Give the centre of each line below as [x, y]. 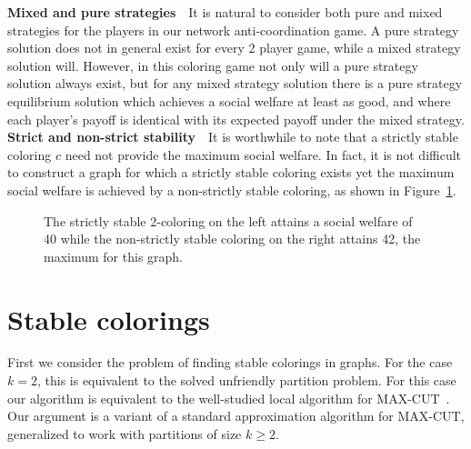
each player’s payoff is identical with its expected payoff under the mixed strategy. [236, 119]
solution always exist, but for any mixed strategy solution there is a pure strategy [235, 83]
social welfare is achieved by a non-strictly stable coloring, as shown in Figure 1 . [232, 190]
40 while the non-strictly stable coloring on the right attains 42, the [232, 239]
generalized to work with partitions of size [125, 433]
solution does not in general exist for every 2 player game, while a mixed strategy [234, 48]
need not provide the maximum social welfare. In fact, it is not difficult [263, 154]
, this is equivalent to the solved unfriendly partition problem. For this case [246, 380]
